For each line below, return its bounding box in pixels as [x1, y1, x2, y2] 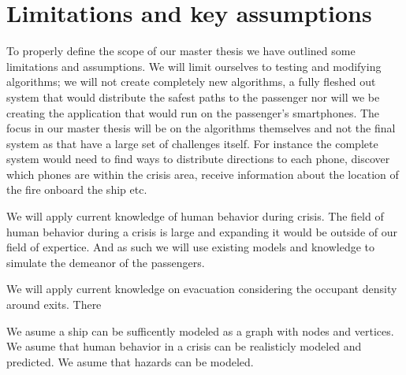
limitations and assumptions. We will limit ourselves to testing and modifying [6, 58, 382, 74]
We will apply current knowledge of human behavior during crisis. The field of [6, 208, 384, 225]
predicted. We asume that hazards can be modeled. [6, 353, 254, 369]
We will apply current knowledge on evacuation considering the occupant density [6, 280, 397, 297]
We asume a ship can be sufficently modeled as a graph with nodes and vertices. [6, 322, 394, 339]
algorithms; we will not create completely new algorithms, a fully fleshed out [6, 73, 376, 90]
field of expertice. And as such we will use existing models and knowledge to [6, 239, 375, 255]
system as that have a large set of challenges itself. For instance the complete [6, 135, 378, 151]
